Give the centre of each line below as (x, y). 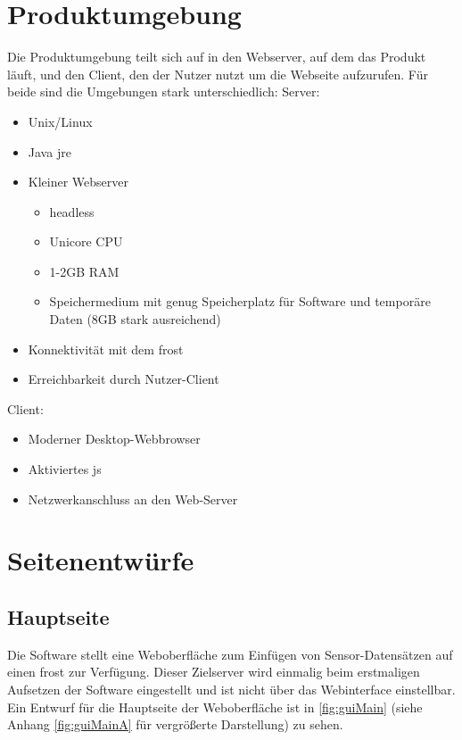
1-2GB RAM (84, 271)
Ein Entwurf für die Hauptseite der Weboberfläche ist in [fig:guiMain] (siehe (215, 707)
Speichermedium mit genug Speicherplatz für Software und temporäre (240, 301)
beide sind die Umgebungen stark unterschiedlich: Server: (164, 91)
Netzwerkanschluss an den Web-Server (133, 499)
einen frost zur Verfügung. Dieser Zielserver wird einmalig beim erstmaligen (214, 672)
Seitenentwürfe (101, 560)
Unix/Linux (60, 121)
